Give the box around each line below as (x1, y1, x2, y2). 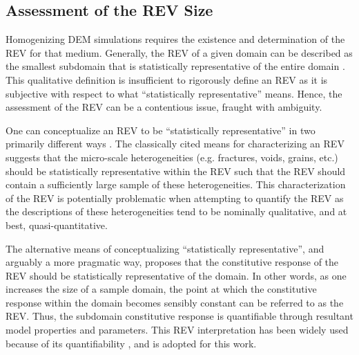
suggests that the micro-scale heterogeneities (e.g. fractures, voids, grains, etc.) (6, 149, 338, 164)
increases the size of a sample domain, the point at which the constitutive (6, 282, 317, 296)
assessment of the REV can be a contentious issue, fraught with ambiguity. (6, 100, 322, 114)
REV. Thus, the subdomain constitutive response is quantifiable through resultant (6, 309, 353, 323)
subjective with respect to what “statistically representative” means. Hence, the (6, 86, 342, 100)
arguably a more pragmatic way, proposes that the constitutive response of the (6, 255, 339, 269)
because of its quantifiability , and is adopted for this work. (6, 336, 257, 350)
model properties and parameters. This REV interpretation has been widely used (6, 322, 349, 337)
